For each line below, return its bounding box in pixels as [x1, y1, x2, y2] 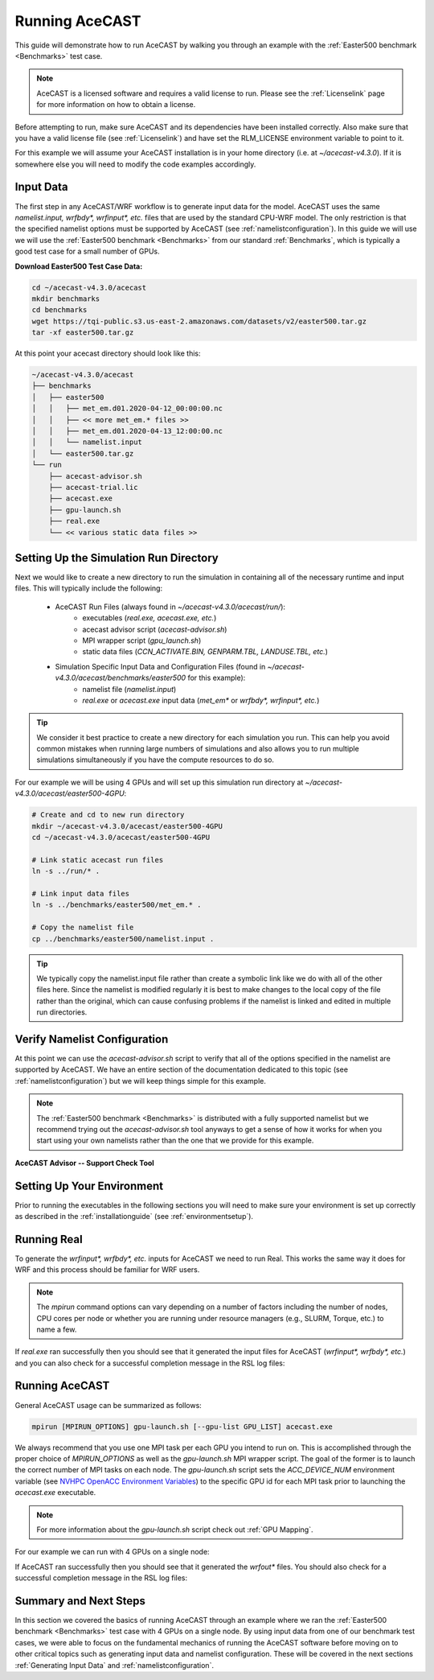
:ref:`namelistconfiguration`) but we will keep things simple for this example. [14, 1076, 267, 1085]
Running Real [14, 1232, 84, 1246]
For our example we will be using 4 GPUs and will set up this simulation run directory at [14, 777, 304, 787]
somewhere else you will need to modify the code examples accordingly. [14, 159, 256, 169]
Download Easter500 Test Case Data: [14, 261, 143, 271]
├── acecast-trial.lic [48, 483, 138, 492]
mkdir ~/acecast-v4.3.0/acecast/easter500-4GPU [31, 821, 223, 830]
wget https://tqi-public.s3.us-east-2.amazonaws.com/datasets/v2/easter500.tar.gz [31, 316, 367, 326]
